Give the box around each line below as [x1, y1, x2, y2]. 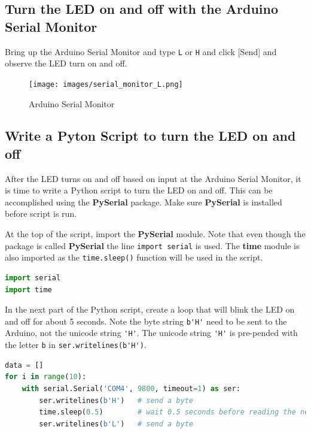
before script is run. [5, 207, 77, 220]
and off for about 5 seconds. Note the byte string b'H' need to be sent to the [5, 314, 287, 327]
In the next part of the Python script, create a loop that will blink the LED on [5, 303, 295, 316]
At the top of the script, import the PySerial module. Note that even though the [5, 228, 306, 240]
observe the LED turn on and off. [5, 57, 127, 69]
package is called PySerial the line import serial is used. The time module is [5, 239, 300, 252]
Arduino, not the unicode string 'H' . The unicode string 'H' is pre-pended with [5, 326, 298, 339]
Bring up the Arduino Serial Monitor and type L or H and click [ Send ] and [5, 45, 277, 57]
